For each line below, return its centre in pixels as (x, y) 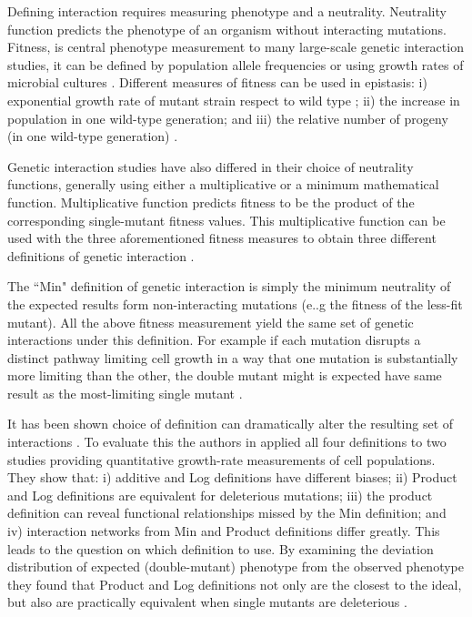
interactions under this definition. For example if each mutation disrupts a (214, 340)
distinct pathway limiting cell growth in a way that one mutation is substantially (233, 357)
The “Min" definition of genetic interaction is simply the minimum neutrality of (229, 286)
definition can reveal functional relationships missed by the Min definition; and (227, 513)
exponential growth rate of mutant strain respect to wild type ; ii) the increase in (234, 100)
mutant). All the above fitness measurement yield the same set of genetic (211, 322)
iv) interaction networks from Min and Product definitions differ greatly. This (224, 531)
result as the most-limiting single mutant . (125, 393)
